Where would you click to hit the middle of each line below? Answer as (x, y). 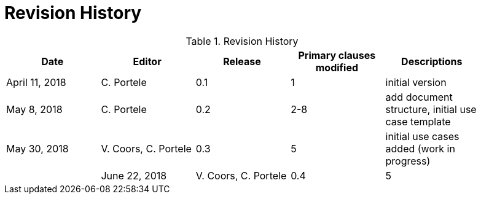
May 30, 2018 (37, 148)
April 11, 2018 (36, 82)
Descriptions (432, 61)
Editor (147, 61)
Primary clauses (337, 55)
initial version (416, 82)
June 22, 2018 (134, 175)
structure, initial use (431, 109)
